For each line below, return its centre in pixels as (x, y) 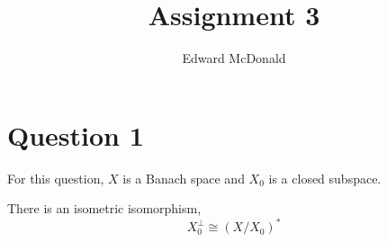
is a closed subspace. (325, 178)
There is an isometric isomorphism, (104, 208)
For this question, (56, 178)
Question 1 (76, 134)
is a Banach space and (184, 178)
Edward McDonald (234, 58)
